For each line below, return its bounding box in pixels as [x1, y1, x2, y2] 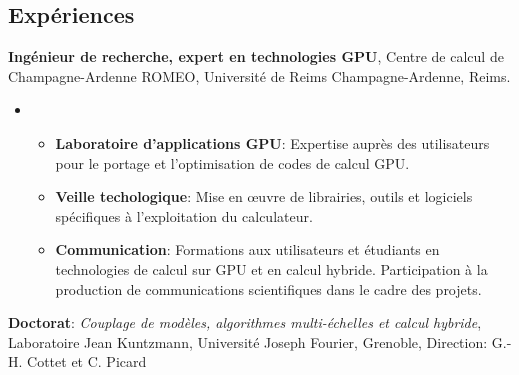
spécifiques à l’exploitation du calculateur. [55, 205, 313, 226]
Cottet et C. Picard [27, 351, 147, 372]
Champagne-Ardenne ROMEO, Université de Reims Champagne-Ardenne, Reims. [8, 65, 511, 86]
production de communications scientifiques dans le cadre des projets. [55, 278, 482, 299]
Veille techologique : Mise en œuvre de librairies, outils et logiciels [55, 186, 473, 207]
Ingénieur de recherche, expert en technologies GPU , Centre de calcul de [8, 46, 504, 67]
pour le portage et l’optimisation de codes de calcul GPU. [55, 152, 410, 173]
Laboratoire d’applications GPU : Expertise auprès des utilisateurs [55, 132, 490, 153]
